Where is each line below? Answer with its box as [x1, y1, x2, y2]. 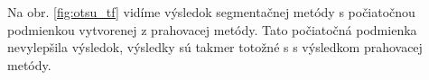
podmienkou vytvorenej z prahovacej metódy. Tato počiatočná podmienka [7, 20, 417, 39]
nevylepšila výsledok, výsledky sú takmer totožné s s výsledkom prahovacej [7, 38, 423, 57]
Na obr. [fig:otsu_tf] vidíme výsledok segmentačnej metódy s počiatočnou [7, 3, 415, 21]
